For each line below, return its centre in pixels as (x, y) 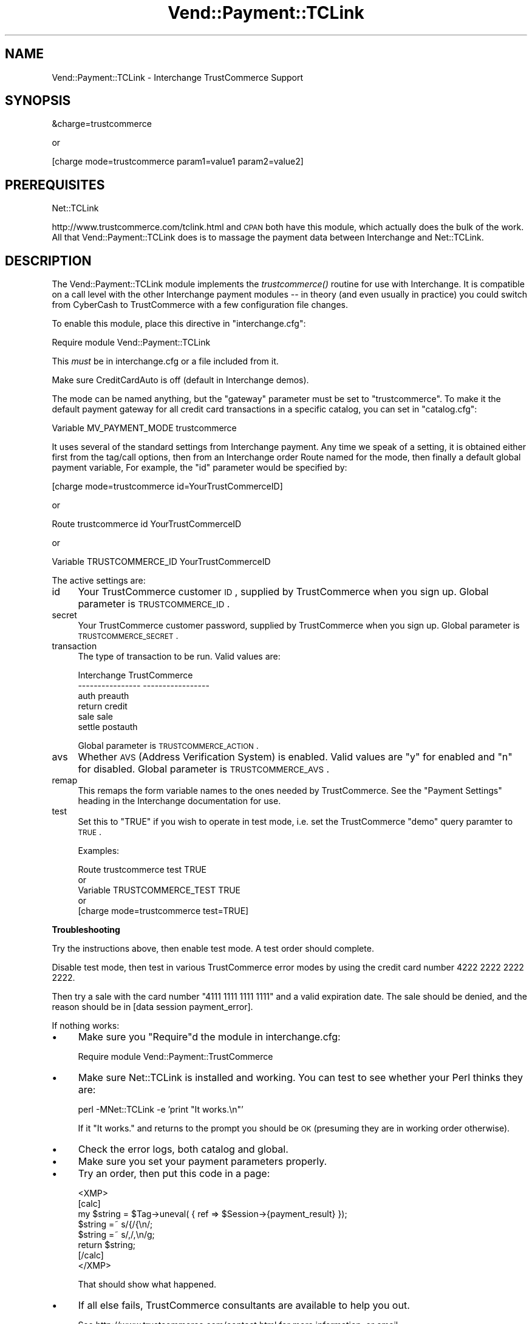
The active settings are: (99, 581)
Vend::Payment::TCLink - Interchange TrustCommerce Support (178, 77)
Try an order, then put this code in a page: (174, 1174)
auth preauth (104, 696)
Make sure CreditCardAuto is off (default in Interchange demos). (180, 380)
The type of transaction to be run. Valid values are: (179, 657)
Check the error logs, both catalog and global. (183, 1149)
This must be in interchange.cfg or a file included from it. (165, 361)
